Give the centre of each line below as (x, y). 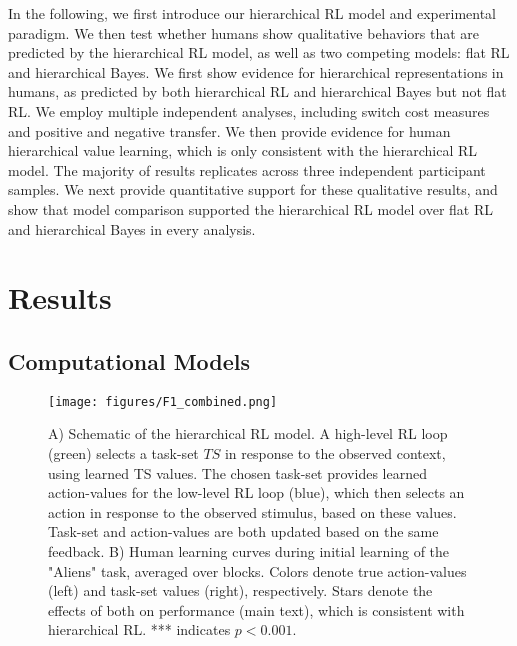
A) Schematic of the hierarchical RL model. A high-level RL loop (248, 433)
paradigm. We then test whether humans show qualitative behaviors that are (244, 32)
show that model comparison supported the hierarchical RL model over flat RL (250, 208)
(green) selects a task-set (123, 452)
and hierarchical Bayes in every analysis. (132, 228)
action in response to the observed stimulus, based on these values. (252, 511)
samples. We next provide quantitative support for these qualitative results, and (253, 189)
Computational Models (129, 360)
